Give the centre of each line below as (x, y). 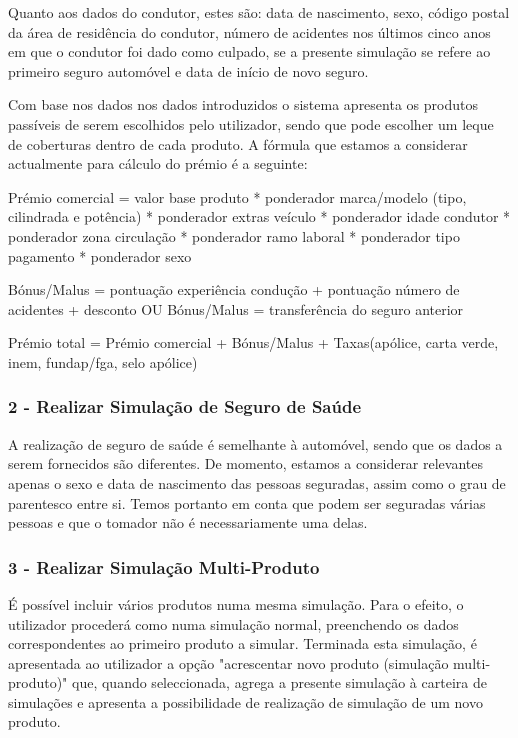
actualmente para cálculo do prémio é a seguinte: (158, 163)
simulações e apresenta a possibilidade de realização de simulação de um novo (245, 701)
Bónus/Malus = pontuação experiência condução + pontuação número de (234, 289)
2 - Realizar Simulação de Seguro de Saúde (185, 406)
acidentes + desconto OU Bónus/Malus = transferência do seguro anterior (236, 308)
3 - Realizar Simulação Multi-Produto (164, 566)
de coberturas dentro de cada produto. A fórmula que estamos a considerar (238, 143)
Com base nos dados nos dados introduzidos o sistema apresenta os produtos (243, 104)
